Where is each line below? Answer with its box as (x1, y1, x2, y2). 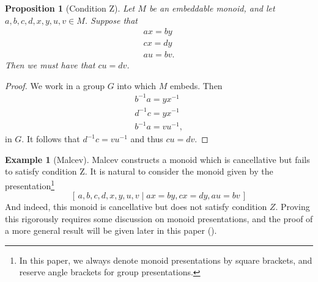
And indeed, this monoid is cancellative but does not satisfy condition (5, 200, 267, 213)
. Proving (275, 200, 310, 213)
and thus (130, 132, 163, 145)
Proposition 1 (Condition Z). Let (5, 2, 135, 14)
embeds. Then (170, 79, 223, 92)
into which (117, 79, 157, 92)
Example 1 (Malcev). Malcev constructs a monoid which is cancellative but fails (5, 153, 310, 165)
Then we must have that (5, 59, 95, 71)
